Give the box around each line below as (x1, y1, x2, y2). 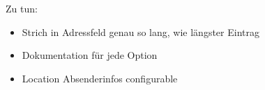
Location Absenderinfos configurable (22, 71, 178, 85)
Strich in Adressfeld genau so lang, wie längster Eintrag (22, 24, 259, 39)
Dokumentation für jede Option (22, 48, 158, 62)
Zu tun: (6, 1, 38, 15)
